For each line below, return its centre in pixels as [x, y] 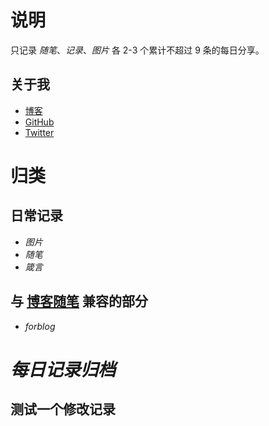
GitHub [39, 122]
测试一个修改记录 [63, 409]
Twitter [39, 132]
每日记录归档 [63, 369]
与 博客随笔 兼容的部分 [79, 301]
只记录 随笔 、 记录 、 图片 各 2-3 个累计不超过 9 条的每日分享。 [137, 50]
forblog [40, 326]
